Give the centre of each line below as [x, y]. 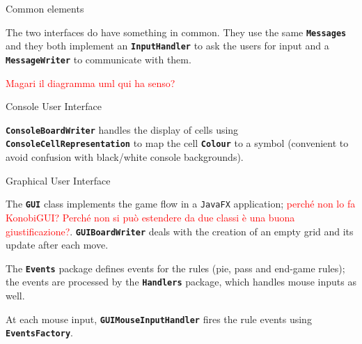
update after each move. [57, 245]
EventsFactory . [39, 333]
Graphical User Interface [58, 180]
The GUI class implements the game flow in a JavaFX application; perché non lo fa [181, 204]
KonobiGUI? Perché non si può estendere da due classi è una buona [150, 217]
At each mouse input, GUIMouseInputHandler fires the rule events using [159, 319]
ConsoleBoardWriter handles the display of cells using [122, 129]
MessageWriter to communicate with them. [99, 59]
